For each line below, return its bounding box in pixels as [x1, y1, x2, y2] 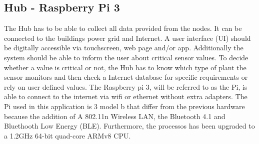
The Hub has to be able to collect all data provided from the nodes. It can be [4, 23, 242, 33]
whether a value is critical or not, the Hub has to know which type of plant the [4, 62, 246, 72]
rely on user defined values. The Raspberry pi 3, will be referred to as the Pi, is [4, 81, 247, 92]
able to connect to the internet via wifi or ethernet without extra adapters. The [4, 91, 247, 102]
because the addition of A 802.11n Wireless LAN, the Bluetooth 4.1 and [4, 111, 225, 121]
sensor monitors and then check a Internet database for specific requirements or [4, 72, 248, 82]
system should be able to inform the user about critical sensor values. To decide [4, 52, 248, 62]
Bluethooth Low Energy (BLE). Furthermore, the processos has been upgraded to [4, 121, 255, 131]
